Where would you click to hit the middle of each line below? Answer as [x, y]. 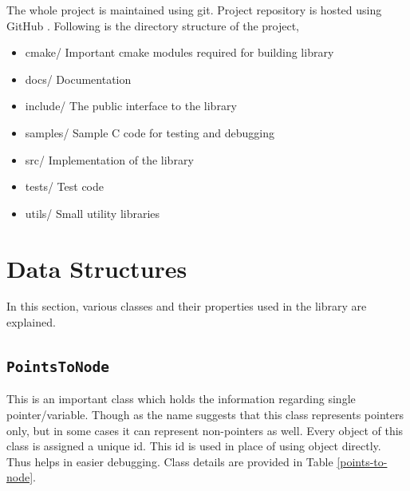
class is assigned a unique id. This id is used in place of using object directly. [194, 446]
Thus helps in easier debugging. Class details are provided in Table [170, 461]
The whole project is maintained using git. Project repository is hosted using [194, 10]
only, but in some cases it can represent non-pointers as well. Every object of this [205, 430]
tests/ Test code [64, 186]
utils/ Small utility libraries [93, 213]
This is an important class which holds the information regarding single [181, 399]
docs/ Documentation [78, 79]
